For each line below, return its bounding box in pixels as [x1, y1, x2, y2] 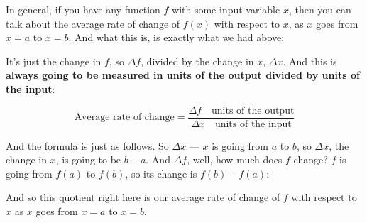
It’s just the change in [6, 53, 102, 68]
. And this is [283, 53, 337, 68]
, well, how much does [187, 152, 283, 167]
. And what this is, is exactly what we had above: [68, 30, 285, 45]
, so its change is [125, 165, 197, 180]
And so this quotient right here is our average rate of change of [6, 190, 280, 205]
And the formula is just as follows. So [6, 138, 169, 153]
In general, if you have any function [6, 2, 160, 16]
